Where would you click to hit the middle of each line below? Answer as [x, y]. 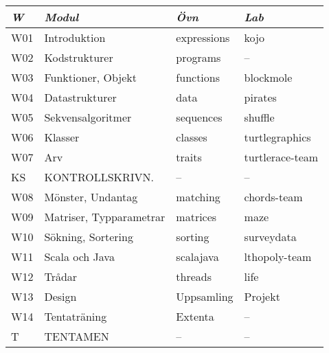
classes [192, 137]
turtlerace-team [281, 157]
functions [198, 77]
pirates [260, 97]
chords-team [273, 197]
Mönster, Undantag [91, 197]
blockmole [268, 77]
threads [194, 276]
